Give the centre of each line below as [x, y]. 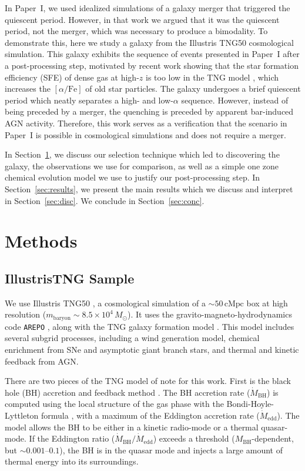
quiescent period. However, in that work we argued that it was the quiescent [142, 19]
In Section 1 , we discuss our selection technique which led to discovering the [142, 154]
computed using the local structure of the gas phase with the [114, 404]
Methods [41, 241]
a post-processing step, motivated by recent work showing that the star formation [152, 65]
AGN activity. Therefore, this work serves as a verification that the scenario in [146, 123]
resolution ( [26, 314]
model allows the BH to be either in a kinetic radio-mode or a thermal [132, 427]
